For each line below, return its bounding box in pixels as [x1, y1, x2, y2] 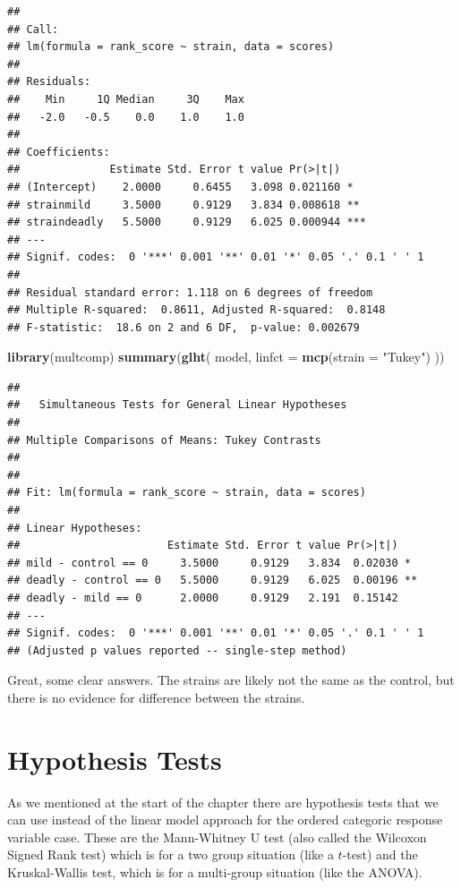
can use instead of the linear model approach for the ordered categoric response [7, 810, 443, 829]
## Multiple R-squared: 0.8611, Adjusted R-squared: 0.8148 [7, 303, 386, 317]
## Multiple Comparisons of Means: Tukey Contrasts [7, 433, 321, 447]
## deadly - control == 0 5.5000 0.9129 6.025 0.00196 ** [7, 574, 418, 587]
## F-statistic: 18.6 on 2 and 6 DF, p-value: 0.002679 [7, 320, 360, 334]
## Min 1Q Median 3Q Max [7, 92, 244, 106]
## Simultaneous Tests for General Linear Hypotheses [7, 398, 347, 412]
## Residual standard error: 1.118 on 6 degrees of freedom [7, 286, 373, 299]
